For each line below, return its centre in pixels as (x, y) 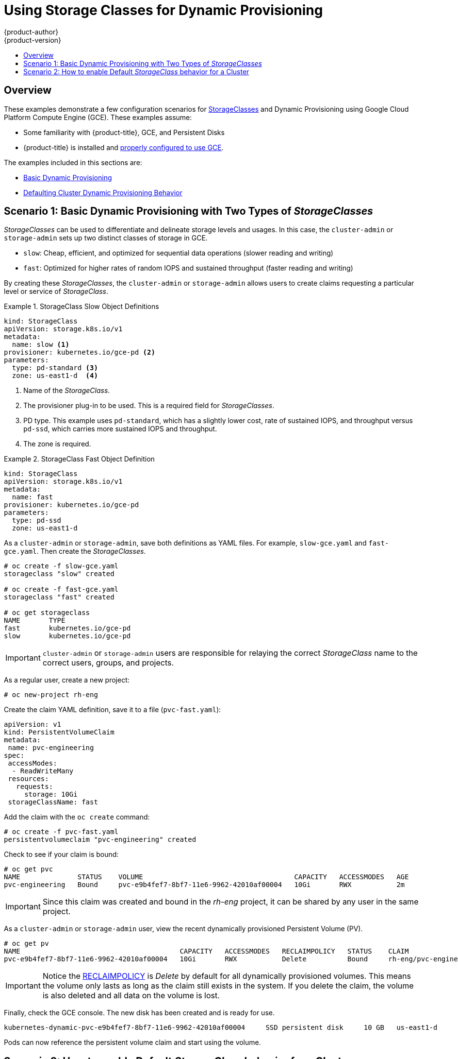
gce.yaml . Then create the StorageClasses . (75, 551)
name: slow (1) (41, 345)
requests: (35, 787)
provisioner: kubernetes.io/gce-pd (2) (80, 352)
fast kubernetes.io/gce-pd (67, 628)
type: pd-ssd (37, 521)
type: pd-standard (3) (55, 368)
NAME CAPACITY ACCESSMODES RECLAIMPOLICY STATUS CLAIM (206, 951)
